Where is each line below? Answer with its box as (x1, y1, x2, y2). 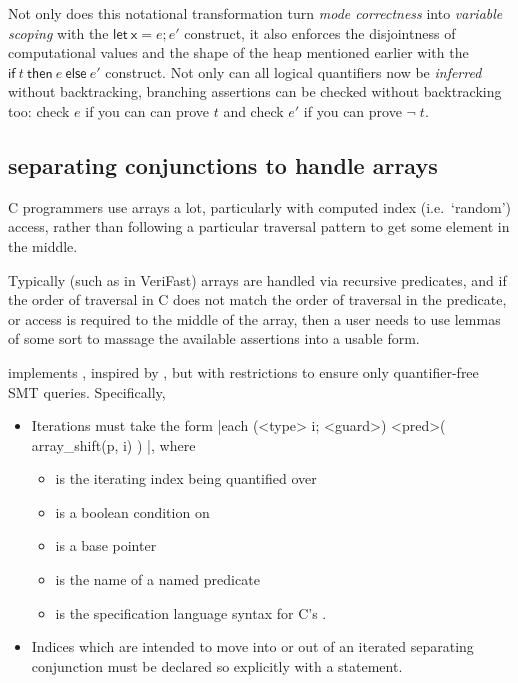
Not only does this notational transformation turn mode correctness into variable (8, 3, 503, 23)
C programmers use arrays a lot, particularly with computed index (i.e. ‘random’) (8, 196, 512, 217)
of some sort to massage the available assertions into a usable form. (8, 328, 420, 349)
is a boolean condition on (55, 501, 210, 522)
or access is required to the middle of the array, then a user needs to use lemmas (8, 308, 501, 329)
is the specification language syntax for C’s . (55, 602, 327, 623)
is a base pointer (55, 535, 157, 556)
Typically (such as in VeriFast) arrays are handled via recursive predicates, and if (8, 269, 507, 290)
